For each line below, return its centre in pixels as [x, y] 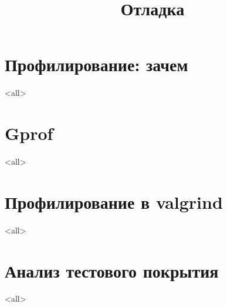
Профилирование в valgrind [114, 201]
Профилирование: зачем [96, 64]
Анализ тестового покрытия [112, 270]
